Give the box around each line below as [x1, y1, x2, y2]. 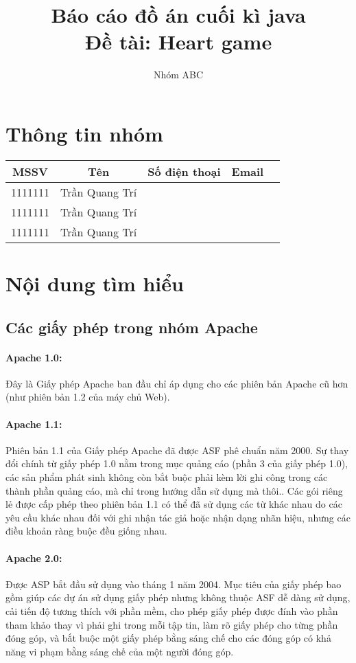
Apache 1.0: [5, 350, 62, 364]
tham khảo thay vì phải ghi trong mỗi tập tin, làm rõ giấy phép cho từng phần [5, 617, 338, 631]
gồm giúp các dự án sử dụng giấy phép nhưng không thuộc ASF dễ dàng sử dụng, [5, 590, 351, 605]
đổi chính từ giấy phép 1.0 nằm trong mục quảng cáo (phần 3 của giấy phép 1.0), [5, 456, 348, 471]
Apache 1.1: [5, 416, 62, 431]
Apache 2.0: [5, 550, 62, 565]
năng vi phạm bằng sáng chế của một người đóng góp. [5, 644, 234, 658]
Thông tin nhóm [5, 119, 163, 147]
